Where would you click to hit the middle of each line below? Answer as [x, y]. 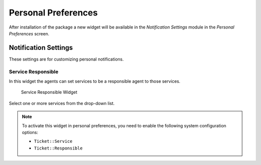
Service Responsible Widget [49, 92]
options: [30, 132]
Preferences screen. [29, 33]
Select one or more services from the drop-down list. [62, 103]
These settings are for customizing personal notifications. [66, 59]
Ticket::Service [53, 141]
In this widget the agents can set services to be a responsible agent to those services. [95, 81]
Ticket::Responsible [58, 148]
